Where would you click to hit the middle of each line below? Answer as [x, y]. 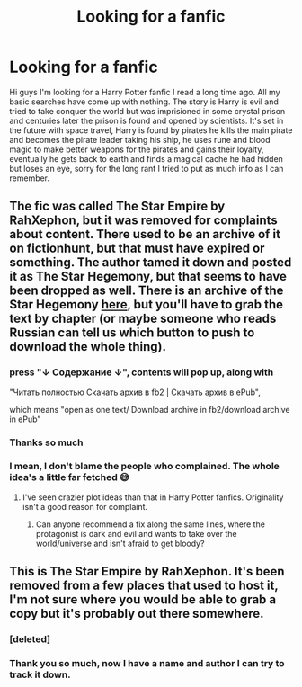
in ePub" [25, 419]
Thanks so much [46, 442]
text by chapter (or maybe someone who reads [143, 319]
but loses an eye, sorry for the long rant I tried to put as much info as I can [147, 168]
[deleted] [30, 639]
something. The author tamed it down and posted [151, 263]
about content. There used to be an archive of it [145, 234]
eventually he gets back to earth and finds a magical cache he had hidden [146, 158]
